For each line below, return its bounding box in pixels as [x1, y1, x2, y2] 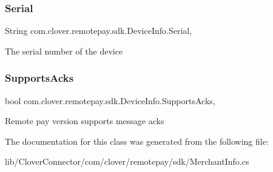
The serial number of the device [5, 44, 123, 57]
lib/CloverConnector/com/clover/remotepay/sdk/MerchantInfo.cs [5, 155, 249, 168]
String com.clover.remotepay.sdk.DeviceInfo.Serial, [5, 24, 192, 37]
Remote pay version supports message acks [5, 114, 164, 127]
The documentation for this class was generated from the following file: [5, 134, 269, 147]
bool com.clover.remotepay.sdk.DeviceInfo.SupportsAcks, [5, 94, 215, 107]
